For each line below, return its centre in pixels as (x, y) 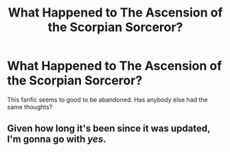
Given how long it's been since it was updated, (109, 129)
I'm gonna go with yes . (57, 139)
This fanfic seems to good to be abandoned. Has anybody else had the (107, 99)
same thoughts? (30, 107)
